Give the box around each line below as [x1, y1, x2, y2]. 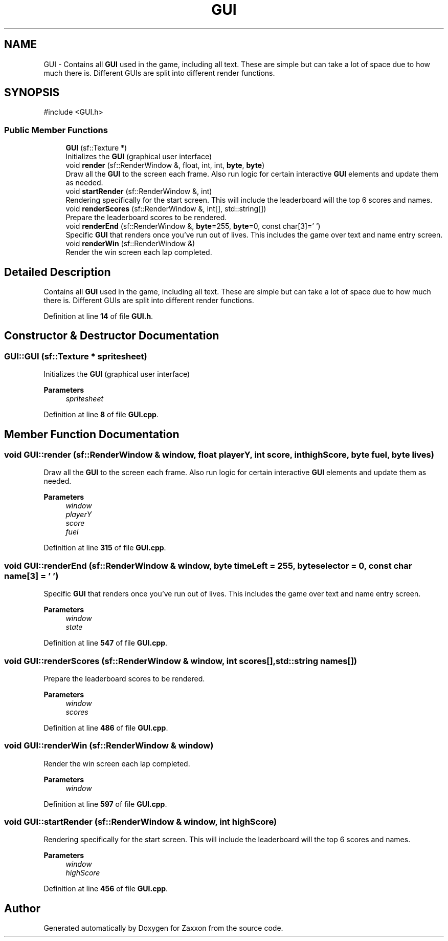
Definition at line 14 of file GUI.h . [43, 312, 153, 321]
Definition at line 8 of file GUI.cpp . [43, 410, 159, 419]
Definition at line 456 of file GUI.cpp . [43, 884, 168, 893]
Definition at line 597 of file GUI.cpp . [43, 799, 167, 808]
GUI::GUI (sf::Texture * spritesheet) [4, 351, 147, 361]
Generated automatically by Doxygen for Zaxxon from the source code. [43, 924, 283, 933]
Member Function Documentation [4, 427, 180, 441]
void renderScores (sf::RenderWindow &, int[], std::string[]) [65, 204, 266, 213]
